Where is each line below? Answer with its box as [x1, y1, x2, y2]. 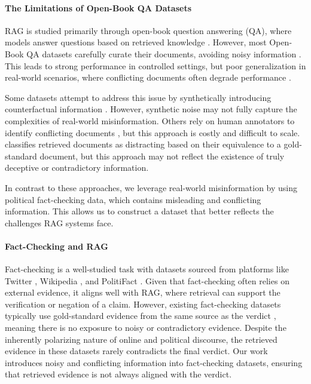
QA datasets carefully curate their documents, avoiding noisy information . [26, 47, 301, 60]
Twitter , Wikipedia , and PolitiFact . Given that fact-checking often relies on [5, 274, 289, 287]
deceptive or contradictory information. [5, 161, 149, 174]
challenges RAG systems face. [5, 216, 114, 229]
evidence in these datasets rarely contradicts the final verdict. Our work [5, 345, 268, 357]
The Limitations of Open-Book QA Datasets [5, 1, 192, 14]
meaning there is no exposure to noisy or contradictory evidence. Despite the [5, 321, 286, 334]
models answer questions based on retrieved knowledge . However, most [5, 36, 267, 48]
